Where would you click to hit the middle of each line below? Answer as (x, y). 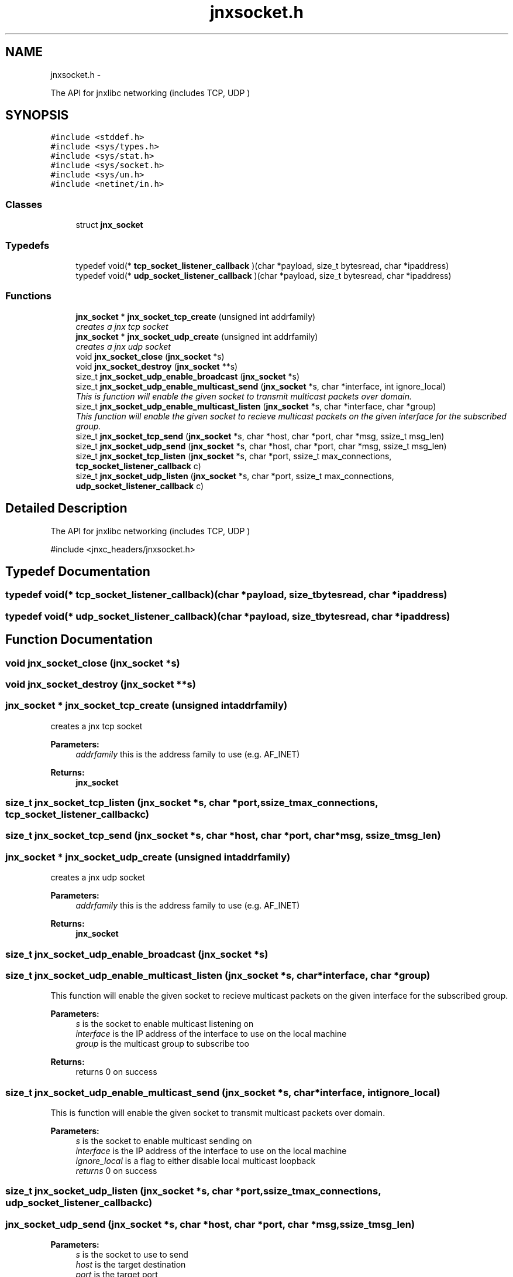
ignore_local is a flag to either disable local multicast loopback (196, 1161)
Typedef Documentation (78, 571)
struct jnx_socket (109, 225)
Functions (28, 296)
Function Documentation (79, 640)
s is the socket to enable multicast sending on (164, 1141)
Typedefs (27, 245)
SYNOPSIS (37, 115)
